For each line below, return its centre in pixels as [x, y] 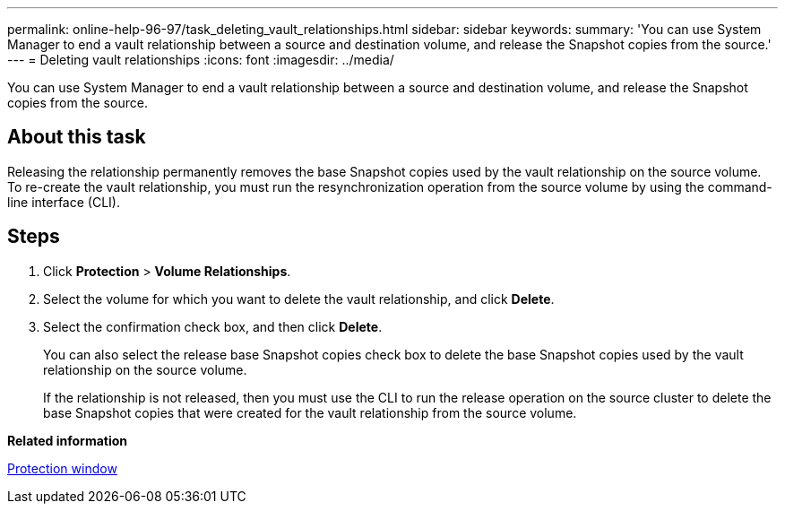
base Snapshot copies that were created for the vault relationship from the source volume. [310, 412]
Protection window [62, 468]
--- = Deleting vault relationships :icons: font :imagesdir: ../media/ [201, 60]
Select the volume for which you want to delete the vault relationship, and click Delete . [299, 299]
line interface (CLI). [64, 202]
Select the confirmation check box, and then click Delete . [213, 326]
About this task [77, 137]
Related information [68, 440]
